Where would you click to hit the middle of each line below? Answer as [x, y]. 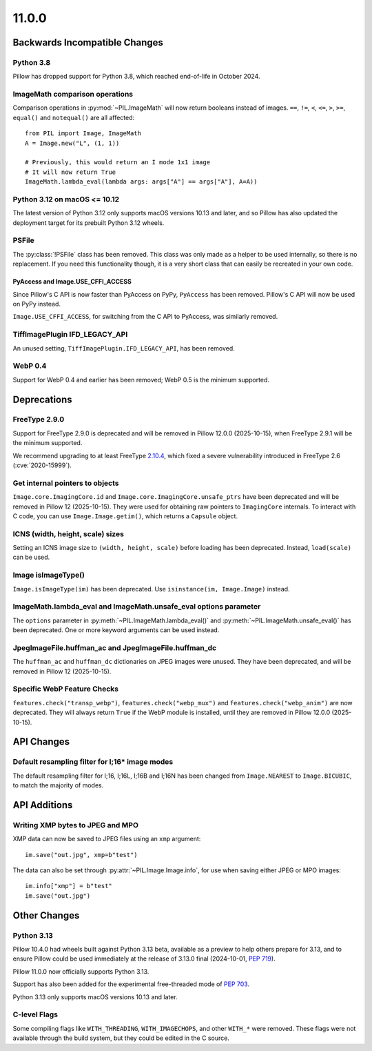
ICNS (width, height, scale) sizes [68, 533]
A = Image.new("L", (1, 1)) [72, 143]
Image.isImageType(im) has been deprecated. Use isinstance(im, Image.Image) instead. [151, 589]
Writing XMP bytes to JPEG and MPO [76, 825]
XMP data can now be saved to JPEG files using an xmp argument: [107, 839]
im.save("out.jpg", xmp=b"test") [81, 855]
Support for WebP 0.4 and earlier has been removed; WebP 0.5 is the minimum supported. [141, 380]
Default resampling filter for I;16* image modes [93, 762]
